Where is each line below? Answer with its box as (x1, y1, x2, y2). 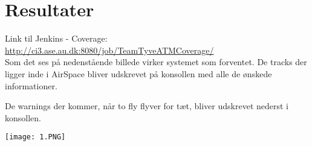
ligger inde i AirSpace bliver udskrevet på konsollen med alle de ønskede (5, 67, 272, 80)
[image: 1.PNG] (5, 133, 66, 142)
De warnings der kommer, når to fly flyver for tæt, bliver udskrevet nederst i (5, 100, 288, 112)
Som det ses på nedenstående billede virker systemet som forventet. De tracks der (5, 56, 307, 68)
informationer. (5, 79, 57, 92)
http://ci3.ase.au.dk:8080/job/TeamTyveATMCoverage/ (5, 43, 214, 56)
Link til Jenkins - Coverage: (5, 32, 108, 45)
